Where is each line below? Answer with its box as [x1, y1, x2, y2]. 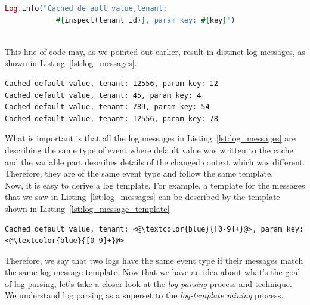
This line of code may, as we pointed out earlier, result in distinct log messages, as [5, 45, 305, 57]
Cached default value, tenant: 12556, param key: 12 [5, 79, 218, 88]
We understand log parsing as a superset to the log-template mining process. [5, 289, 284, 301]
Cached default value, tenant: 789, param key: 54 [5, 103, 210, 112]
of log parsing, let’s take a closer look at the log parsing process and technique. [5, 277, 292, 289]
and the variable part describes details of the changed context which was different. [5, 155, 305, 168]
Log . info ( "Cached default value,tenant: [5, 4, 168, 13]
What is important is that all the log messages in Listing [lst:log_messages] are [5, 132, 296, 144]
